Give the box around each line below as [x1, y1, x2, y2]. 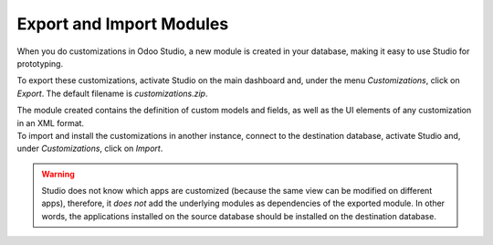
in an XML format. [16, 117, 85, 128]
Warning [41, 168, 75, 179]
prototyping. [16, 58, 64, 69]
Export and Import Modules [16, 14, 229, 34]
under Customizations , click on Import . [16, 143, 163, 154]
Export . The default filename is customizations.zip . [16, 88, 208, 99]
